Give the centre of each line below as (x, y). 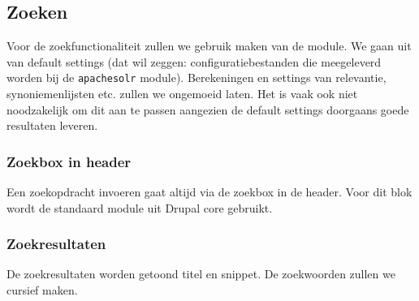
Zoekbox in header (69, 161)
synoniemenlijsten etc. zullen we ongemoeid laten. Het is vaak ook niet (182, 94)
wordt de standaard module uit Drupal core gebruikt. (140, 207)
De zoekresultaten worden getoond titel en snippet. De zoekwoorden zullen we (201, 274)
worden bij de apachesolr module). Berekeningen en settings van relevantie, (197, 77)
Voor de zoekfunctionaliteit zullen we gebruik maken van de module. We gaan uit (209, 46)
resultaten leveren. (52, 125)
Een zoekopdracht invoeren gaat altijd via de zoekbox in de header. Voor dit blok (209, 192)
